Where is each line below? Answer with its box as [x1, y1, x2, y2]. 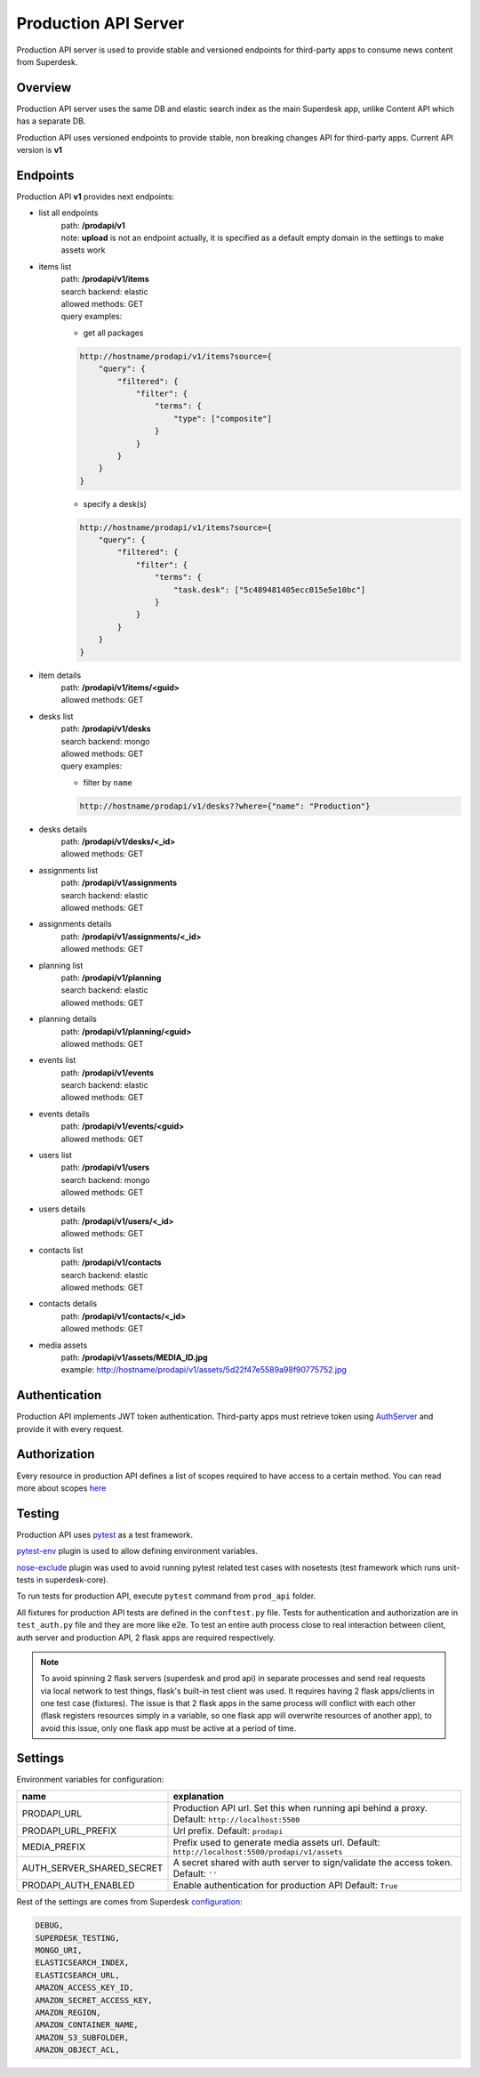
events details [38, 1108, 91, 1119]
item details [38, 670, 82, 680]
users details [38, 1204, 86, 1214]
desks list [38, 711, 74, 721]
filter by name [83, 777, 132, 787]
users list [38, 1150, 73, 1161]
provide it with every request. [16, 1423, 124, 1434]
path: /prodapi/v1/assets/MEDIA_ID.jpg [60, 1352, 208, 1363]
